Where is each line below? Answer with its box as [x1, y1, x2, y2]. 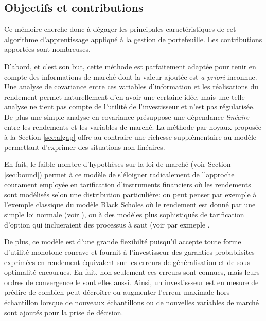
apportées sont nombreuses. [4, 44, 91, 54]
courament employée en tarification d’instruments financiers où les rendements [4, 179, 251, 190]
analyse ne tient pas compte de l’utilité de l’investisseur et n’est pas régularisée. [4, 101, 255, 112]
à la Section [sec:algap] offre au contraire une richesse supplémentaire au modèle [4, 131, 257, 142]
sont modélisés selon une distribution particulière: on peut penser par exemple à [4, 189, 257, 200]
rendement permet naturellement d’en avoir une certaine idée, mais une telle [4, 91, 245, 102]
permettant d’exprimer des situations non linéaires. [4, 141, 165, 152]
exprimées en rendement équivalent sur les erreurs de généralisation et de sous [4, 256, 250, 267]
